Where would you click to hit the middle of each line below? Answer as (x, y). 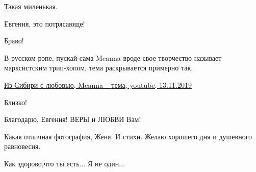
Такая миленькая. (31, 6)
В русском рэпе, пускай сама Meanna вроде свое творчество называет (113, 57)
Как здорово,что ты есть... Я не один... (65, 163)
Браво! (14, 41)
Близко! (16, 102)
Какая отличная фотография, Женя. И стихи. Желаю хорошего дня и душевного (128, 136)
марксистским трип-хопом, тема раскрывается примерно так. (99, 68)
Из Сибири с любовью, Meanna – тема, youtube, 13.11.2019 (98, 84)
